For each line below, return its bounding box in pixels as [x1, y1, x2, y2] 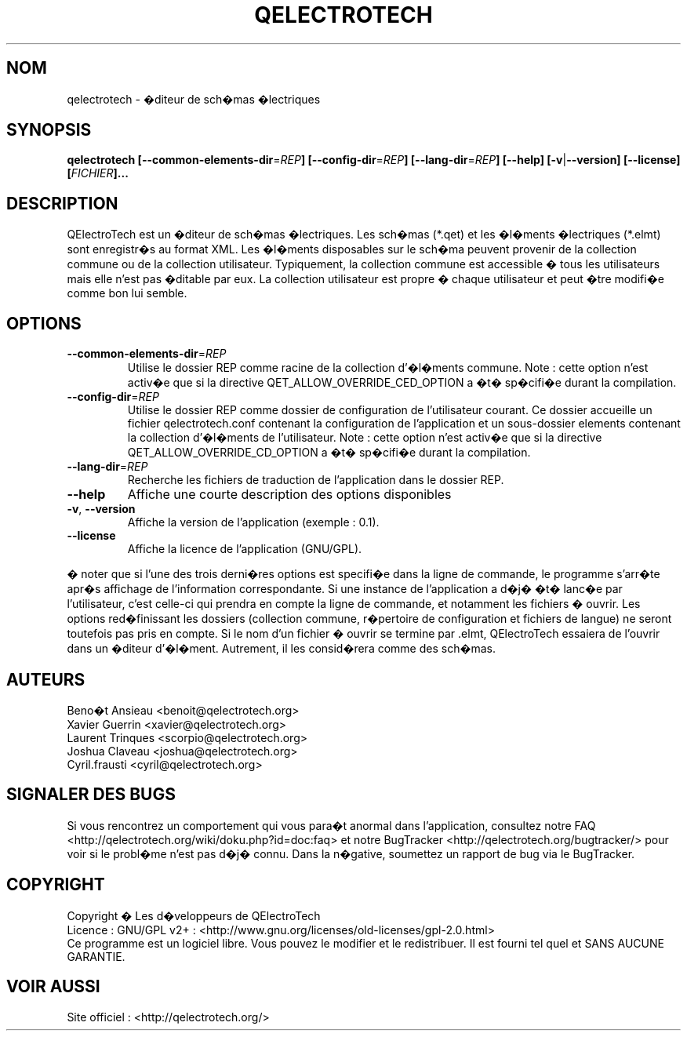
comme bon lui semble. [67, 286, 187, 300]
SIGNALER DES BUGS [6, 784, 176, 805]
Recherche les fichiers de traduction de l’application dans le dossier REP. [127, 473, 504, 487]
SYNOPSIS [6, 120, 92, 140]
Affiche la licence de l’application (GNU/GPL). [127, 542, 362, 556]
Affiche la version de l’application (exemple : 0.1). [127, 515, 380, 529]
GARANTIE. [67, 949, 125, 963]
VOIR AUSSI [6, 977, 100, 997]
